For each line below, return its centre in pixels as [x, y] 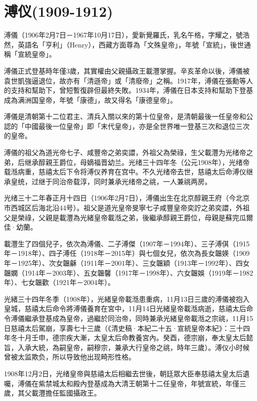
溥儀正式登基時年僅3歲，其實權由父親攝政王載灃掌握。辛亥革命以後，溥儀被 [127, 70]
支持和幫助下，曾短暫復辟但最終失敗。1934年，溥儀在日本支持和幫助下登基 [132, 90]
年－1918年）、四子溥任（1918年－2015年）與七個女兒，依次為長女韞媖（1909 [127, 253]
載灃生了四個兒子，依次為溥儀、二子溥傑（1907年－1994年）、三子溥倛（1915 [127, 243]
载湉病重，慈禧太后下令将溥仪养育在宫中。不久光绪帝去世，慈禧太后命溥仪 [125, 172]
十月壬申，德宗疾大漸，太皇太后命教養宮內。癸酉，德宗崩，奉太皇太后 [132, 338]
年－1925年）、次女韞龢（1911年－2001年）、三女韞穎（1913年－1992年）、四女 [127, 263]
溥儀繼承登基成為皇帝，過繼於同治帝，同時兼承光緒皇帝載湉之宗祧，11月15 [132, 318]
